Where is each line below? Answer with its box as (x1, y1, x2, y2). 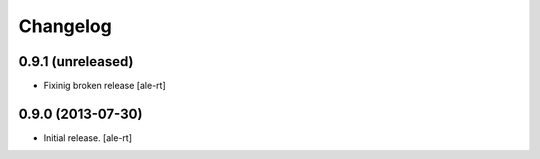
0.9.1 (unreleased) (18, 53, 134, 70)
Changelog (18, 15, 112, 37)
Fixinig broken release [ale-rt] (43, 80, 166, 92)
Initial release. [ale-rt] (43, 131, 132, 144)
